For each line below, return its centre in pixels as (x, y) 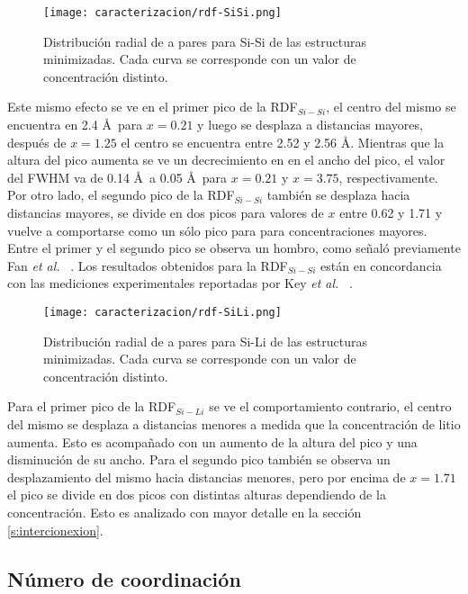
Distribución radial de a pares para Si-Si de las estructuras (205, 41)
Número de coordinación (124, 578)
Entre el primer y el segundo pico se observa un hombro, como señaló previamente (234, 248)
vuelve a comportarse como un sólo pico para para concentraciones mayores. (217, 230)
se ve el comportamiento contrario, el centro (330, 406)
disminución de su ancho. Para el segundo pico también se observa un (199, 459)
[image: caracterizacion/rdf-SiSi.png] (162, 13)
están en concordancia (381, 265)
